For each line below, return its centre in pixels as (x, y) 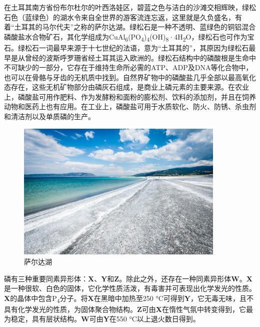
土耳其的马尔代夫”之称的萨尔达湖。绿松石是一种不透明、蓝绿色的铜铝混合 (135, 27)
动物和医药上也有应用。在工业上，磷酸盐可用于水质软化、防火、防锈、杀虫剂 (130, 106)
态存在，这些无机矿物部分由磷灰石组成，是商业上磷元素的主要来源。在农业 (126, 87)
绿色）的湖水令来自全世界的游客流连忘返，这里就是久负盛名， (133, 17)
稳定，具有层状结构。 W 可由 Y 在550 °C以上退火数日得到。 (105, 319)
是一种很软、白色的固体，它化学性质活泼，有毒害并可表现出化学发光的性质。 (130, 288)
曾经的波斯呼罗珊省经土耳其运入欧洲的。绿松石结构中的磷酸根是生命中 (140, 57)
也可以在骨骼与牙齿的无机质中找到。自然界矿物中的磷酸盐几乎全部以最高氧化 (130, 77)
